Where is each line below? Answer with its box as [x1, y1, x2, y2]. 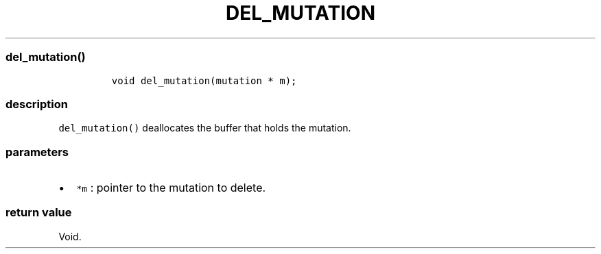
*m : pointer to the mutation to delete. [76, 181, 266, 194]
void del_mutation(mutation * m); [111, 75, 297, 86]
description [5, 97, 68, 111]
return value [5, 205, 72, 220]
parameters [5, 144, 69, 159]
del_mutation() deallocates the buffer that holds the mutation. [58, 122, 351, 134]
